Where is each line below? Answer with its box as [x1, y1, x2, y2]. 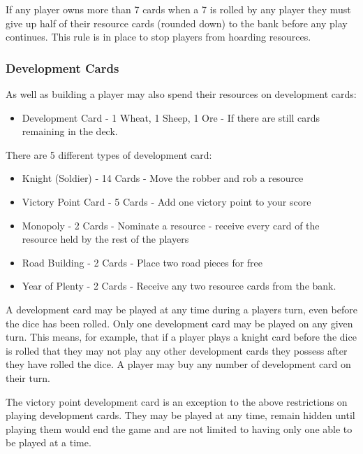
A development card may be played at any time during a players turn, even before [6, 302, 357, 316]
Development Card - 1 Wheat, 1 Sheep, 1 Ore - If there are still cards [22, 110, 320, 125]
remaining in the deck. [22, 124, 118, 139]
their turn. [6, 370, 50, 385]
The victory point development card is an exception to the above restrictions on [6, 394, 348, 409]
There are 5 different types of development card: [6, 147, 212, 162]
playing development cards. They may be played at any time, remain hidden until [6, 408, 355, 423]
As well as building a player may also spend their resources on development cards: [6, 87, 357, 101]
